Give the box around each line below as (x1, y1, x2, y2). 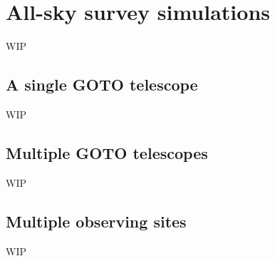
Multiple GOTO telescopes (6, 141, 208, 163)
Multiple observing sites (6, 210, 187, 232)
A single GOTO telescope (6, 73, 198, 96)
